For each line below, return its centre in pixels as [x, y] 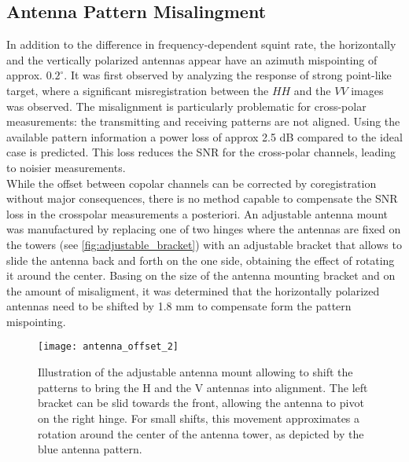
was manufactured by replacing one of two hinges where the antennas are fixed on [204, 229]
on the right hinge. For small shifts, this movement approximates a [199, 418]
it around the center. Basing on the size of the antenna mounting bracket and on [201, 275]
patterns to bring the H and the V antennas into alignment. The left [203, 387]
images [367, 90]
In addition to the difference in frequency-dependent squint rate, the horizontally [201, 44]
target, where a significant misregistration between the [138, 90]
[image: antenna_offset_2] [108, 347]
